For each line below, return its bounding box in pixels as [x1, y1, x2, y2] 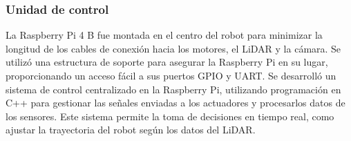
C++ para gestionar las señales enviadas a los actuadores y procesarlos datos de [6, 95, 345, 110]
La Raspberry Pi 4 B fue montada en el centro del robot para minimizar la [6, 28, 323, 42]
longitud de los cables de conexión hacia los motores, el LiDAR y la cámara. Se [6, 41, 341, 55]
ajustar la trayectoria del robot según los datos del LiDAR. [6, 122, 256, 137]
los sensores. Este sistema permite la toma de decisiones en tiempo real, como [6, 109, 334, 123]
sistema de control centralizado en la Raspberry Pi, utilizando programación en [6, 82, 341, 96]
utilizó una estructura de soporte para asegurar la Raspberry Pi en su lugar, [6, 55, 328, 69]
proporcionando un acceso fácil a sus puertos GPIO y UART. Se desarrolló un [6, 68, 336, 82]
